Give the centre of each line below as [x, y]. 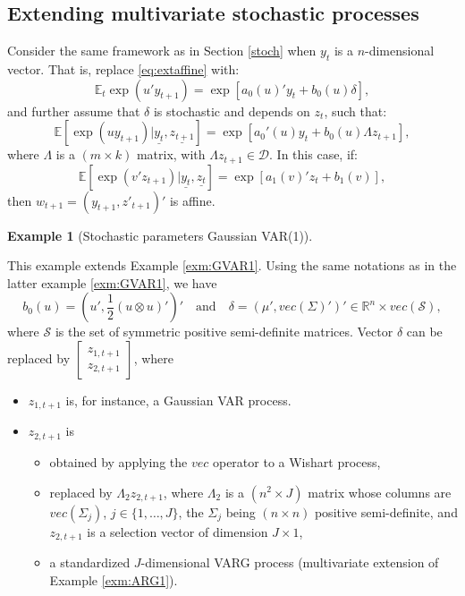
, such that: [355, 111]
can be [424, 332]
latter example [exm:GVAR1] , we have [112, 282]
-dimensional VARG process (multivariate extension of [290, 562]
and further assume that [74, 111]
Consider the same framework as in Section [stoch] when [162, 51]
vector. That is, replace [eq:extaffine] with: [123, 69]
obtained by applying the [118, 461]
